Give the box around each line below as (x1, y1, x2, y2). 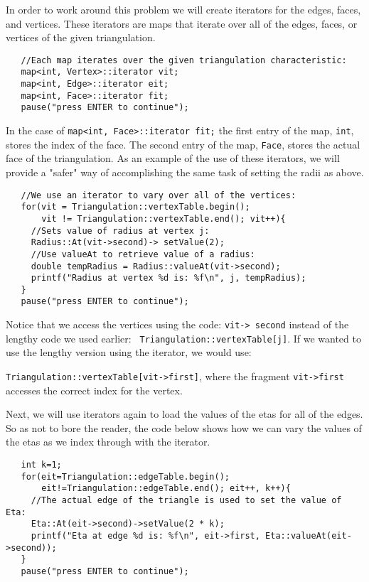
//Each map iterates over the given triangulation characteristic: (21, 55, 347, 65)
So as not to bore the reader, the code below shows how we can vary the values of (6, 420, 362, 435)
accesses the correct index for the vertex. (6, 382, 183, 397)
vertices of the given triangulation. (6, 30, 156, 45)
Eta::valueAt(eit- (265, 531, 352, 541)
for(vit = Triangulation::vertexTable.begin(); (21, 202, 250, 212)
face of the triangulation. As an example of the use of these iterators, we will (6, 151, 340, 166)
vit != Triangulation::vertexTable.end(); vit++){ (41, 213, 286, 224)
